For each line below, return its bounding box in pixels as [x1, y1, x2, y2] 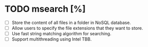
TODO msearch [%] [4, 3, 86, 15]
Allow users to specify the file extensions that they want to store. [11, 25, 144, 31]
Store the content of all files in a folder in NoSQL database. [11, 20, 131, 25]
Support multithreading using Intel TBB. [11, 36, 92, 42]
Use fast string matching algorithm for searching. [11, 31, 112, 37]
